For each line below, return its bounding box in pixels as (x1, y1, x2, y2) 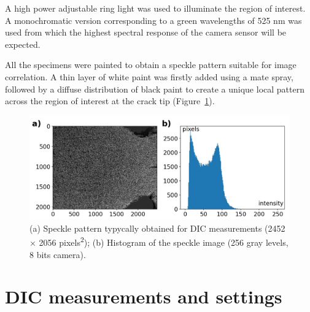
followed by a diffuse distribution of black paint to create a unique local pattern (5, 82, 304, 95)
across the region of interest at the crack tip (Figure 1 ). (5, 94, 215, 107)
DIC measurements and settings (5, 284, 282, 309)
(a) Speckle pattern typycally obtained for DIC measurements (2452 (29, 221, 285, 234)
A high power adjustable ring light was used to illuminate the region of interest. (5, 2, 306, 14)
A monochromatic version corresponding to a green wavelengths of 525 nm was (5, 13, 302, 26)
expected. (5, 37, 41, 50)
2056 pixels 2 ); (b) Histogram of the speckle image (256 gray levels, (39, 234, 289, 248)
